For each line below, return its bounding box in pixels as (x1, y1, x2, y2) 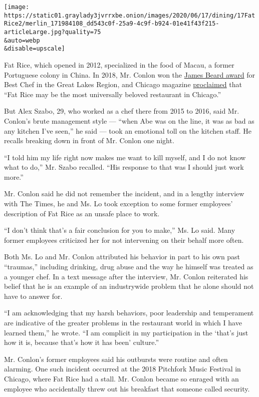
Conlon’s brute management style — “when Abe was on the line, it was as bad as (4, 115, 254, 126)
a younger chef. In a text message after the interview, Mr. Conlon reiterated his (4, 271, 248, 281)
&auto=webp (4, 37, 40, 44)
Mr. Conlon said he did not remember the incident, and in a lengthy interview (4, 188, 244, 199)
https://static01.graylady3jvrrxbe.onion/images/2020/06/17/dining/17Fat (4, 12, 255, 19)
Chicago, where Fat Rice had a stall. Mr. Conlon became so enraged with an (4, 373, 239, 383)
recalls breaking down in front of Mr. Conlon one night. (4, 135, 174, 146)
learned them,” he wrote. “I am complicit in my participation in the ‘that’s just (4, 327, 248, 337)
